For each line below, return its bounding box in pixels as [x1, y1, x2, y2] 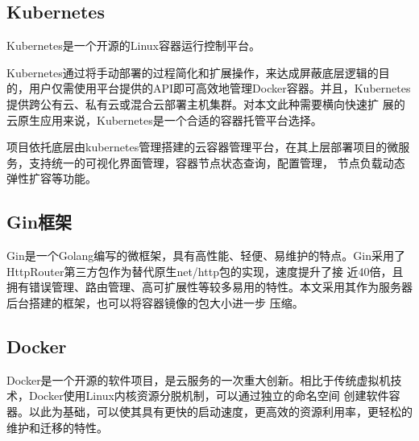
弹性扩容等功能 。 [6, 170, 97, 187]
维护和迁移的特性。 [6, 418, 108, 435]
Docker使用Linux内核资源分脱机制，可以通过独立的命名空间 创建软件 [28, 387, 389, 404]
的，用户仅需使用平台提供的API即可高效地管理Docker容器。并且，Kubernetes [6, 80, 411, 97]
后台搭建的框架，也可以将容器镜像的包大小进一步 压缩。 [6, 294, 304, 311]
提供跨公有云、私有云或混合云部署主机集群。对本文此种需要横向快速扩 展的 [6, 95, 405, 112]
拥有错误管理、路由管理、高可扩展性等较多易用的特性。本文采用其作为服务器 [6, 278, 413, 295]
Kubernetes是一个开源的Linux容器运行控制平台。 [6, 37, 260, 54]
